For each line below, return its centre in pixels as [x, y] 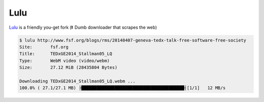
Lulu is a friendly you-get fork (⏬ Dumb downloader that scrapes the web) [83, 27]
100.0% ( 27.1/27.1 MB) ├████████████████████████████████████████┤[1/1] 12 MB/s [122, 88]
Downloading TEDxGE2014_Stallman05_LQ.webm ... [77, 81]
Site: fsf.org [44, 47]
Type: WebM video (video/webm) [65, 61]
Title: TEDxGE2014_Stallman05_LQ [66, 54]
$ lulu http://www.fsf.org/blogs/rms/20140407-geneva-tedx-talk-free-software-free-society [133, 40]
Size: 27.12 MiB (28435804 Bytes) [68, 68]
